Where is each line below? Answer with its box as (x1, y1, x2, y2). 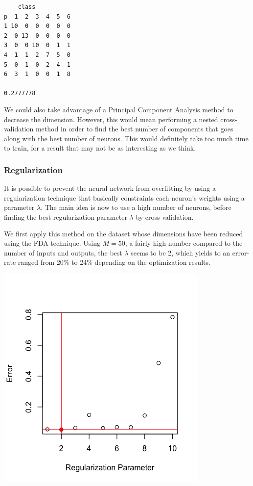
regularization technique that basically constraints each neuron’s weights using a (4, 192, 245, 203)
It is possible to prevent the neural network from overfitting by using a (4, 183, 216, 193)
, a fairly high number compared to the (125, 238, 243, 248)
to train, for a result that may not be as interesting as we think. (4, 143, 196, 153)
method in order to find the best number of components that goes (35, 124, 233, 134)
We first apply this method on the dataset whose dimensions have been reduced (4, 228, 243, 238)
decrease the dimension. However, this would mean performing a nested (4, 114, 218, 124)
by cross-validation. (136, 211, 194, 222)
